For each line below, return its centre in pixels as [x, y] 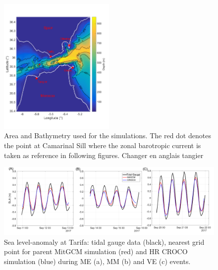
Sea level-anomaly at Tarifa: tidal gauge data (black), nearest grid [104, 242]
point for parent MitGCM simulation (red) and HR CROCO [96, 251]
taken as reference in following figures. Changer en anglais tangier [104, 155]
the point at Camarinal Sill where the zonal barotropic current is [103, 145]
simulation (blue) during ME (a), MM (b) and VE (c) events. [97, 261]
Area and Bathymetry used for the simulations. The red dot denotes [108, 135]
